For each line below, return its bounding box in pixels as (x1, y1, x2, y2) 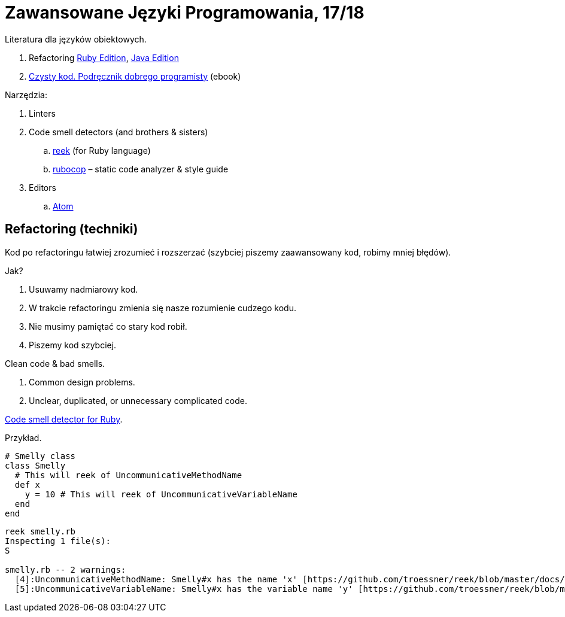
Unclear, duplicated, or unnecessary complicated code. (29, 395, 247, 406)
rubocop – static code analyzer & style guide (53, 163, 229, 174)
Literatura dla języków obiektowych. (5, 34, 147, 44)
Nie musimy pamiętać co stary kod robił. (29, 321, 187, 332)
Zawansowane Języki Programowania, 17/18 (5, 2, 364, 23)
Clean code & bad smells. (5, 358, 105, 369)
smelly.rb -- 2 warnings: (5, 564, 126, 575)
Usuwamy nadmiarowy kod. (29, 284, 138, 294)
